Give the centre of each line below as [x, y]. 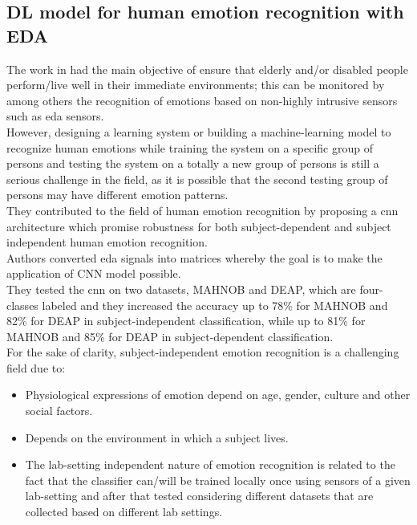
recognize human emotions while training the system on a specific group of [190, 147]
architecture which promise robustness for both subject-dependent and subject [199, 226]
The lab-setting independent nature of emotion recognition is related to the [210, 464]
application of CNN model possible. [94, 273]
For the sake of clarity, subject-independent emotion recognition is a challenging [203, 352]
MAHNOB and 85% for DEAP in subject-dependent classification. [170, 336]
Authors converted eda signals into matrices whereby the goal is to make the [194, 257]
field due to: [36, 367]
